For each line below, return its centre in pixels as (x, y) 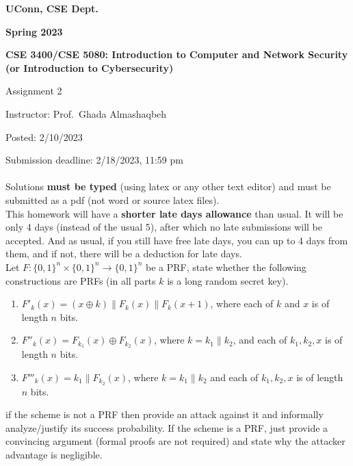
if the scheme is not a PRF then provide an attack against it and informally (165, 414)
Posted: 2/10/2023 (44, 137)
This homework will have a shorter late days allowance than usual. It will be (174, 213)
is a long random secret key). (228, 280)
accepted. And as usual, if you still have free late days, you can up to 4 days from (177, 240)
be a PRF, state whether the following (226, 267)
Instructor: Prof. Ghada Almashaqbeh (86, 113)
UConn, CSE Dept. (52, 8)
